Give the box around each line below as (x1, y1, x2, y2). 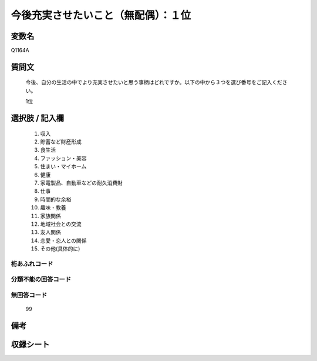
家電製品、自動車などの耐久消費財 (40, 179, 123, 186)
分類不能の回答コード (11, 275, 72, 283)
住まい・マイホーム (40, 163, 87, 170)
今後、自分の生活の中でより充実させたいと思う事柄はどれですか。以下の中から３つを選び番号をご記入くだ (25, 79, 283, 86)
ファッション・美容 (40, 155, 87, 162)
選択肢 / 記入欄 (11, 113, 65, 123)
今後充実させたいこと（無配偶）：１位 (11, 9, 191, 22)
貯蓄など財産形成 (40, 138, 82, 145)
